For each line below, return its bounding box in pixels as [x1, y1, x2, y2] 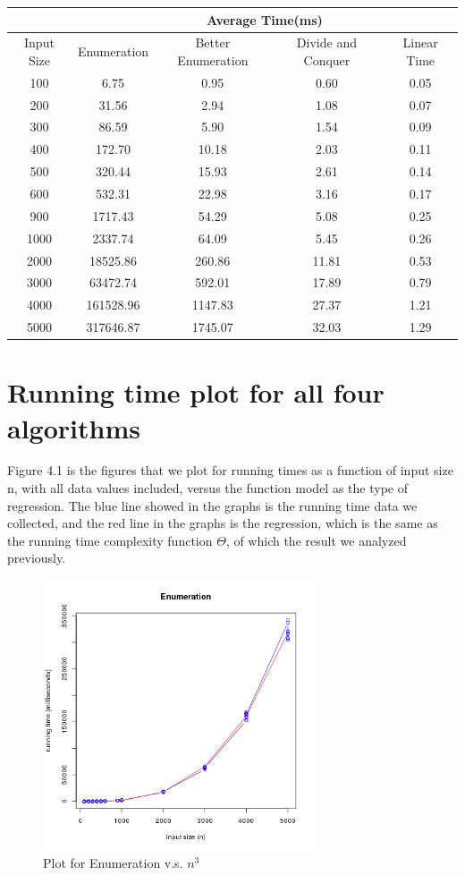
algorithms [7, 409, 140, 446]
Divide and [296, 33, 357, 52]
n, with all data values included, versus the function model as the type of [7, 479, 408, 497]
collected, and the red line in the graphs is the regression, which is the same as [7, 514, 438, 532]
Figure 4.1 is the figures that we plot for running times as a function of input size [7, 461, 453, 480]
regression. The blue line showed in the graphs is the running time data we [7, 496, 418, 514]
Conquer [303, 50, 351, 69]
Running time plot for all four [7, 374, 385, 411]
